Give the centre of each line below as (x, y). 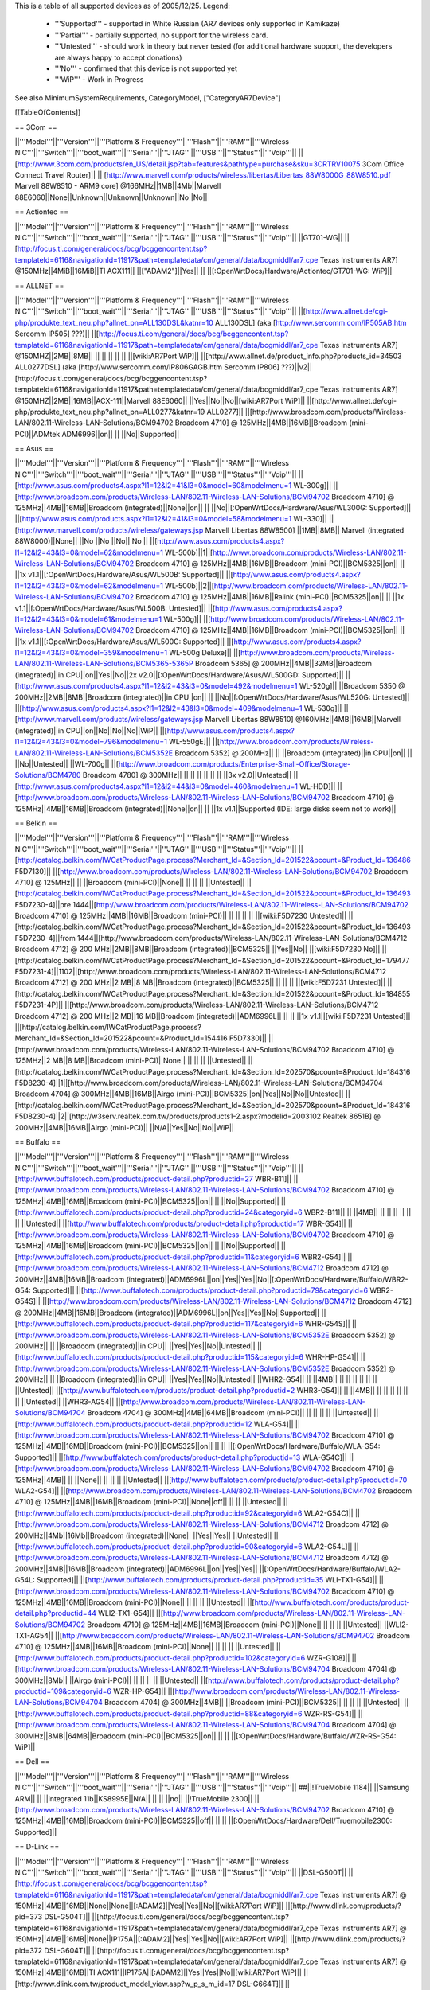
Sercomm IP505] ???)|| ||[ (57, 334)
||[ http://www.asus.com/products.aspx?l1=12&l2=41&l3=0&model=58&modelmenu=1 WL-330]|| (171, 519)
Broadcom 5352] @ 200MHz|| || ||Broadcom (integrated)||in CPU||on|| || (294, 753)
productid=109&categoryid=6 (63, 1691)
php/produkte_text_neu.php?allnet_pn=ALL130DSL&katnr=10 (114, 322)
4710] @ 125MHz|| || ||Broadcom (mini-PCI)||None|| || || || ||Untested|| (130, 882)
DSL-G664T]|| (260, 1984)
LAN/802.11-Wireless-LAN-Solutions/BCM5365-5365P (104, 664)
